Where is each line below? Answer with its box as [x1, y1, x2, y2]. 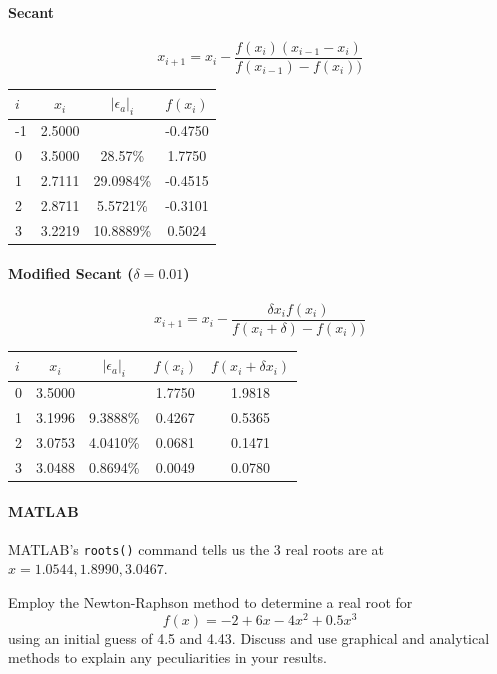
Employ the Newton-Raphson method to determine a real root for [8, 591, 413, 612]
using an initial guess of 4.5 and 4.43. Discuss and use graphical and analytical [8, 627, 490, 648]
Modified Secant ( [8, 263, 134, 284]
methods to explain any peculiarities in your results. [8, 647, 327, 668]
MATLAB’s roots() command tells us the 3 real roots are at [8, 538, 385, 559]
